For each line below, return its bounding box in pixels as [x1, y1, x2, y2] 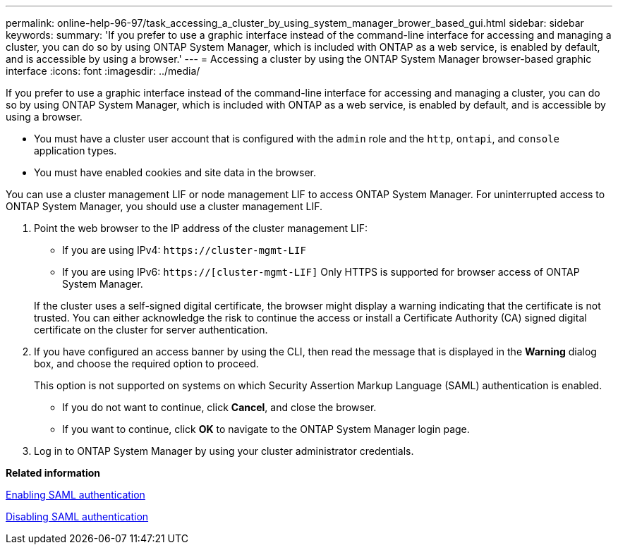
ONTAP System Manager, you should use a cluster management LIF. [6, 200, 323, 212]
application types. [34, 145, 117, 157]
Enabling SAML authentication [6, 489, 145, 501]
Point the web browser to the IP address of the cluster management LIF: [34, 222, 368, 234]
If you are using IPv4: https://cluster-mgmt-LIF [62, 244, 306, 256]
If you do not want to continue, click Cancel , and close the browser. [62, 401, 377, 413]
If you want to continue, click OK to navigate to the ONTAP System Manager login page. [62, 423, 470, 435]
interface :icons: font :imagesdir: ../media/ [6, 65, 200, 77]
